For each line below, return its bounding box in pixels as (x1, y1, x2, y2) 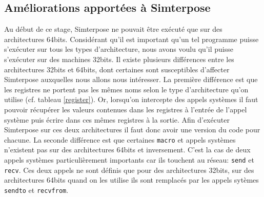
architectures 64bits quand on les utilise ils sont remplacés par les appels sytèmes (4, 174, 259, 185)
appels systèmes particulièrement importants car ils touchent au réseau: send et (4, 154, 254, 165)
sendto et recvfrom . (4, 184, 69, 195)
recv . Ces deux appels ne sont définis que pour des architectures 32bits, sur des (4, 164, 254, 175)
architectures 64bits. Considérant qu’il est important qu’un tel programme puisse (4, 33, 259, 44)
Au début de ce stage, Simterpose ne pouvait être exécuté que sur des (4, 24, 222, 34)
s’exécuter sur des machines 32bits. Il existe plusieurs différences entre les (4, 53, 234, 64)
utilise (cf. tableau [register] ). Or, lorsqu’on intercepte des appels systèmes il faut (4, 94, 258, 105)
